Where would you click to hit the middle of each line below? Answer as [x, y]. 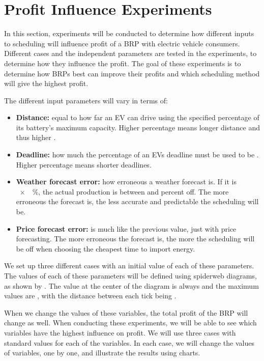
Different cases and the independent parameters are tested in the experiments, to [130, 53]
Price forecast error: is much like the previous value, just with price [126, 228]
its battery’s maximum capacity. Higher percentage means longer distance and [138, 127]
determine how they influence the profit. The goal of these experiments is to [123, 63]
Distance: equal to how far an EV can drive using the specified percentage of [138, 117]
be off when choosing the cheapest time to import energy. [106, 248]
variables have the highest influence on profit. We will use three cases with [120, 332]
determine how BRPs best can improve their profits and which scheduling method [132, 73]
